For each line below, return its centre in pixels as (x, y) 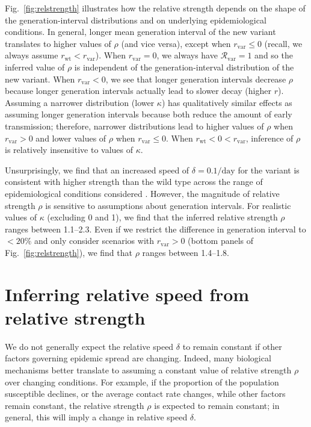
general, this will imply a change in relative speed (96, 417)
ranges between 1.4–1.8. (186, 252)
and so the (274, 55)
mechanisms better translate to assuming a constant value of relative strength (148, 369)
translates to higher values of (58, 43)
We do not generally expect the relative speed (89, 346)
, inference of (269, 138)
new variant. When (40, 79)
